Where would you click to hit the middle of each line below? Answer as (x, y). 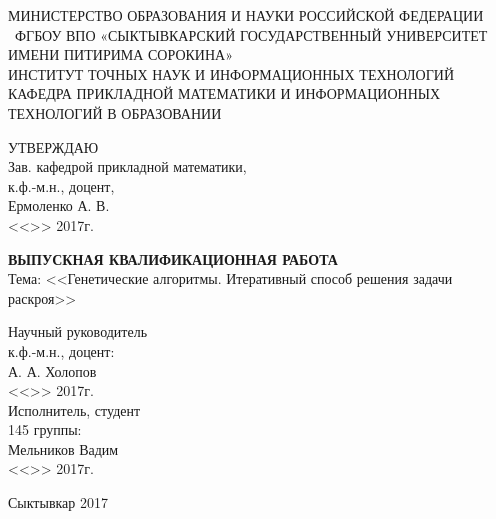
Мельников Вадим (63, 448)
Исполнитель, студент (74, 409)
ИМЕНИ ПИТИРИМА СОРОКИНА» (120, 54)
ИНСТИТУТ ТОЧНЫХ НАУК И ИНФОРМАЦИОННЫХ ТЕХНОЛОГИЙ (231, 73)
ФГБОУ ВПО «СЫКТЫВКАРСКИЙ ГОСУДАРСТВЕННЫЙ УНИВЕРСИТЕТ (251, 34)
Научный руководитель (78, 331)
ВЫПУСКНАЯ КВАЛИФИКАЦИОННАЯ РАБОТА (173, 258)
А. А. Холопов (52, 370)
